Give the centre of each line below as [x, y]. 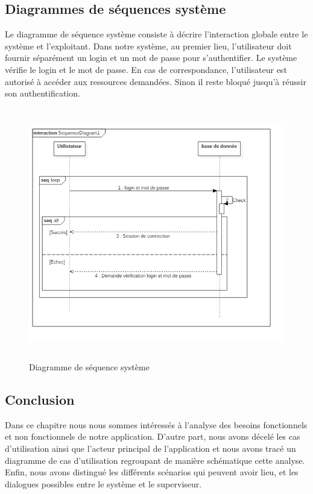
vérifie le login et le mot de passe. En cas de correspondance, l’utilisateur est [146, 69]
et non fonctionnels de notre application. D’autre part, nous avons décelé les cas [153, 436]
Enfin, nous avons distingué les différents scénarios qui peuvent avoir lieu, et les [152, 472]
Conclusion [40, 400]
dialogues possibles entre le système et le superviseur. [103, 483]
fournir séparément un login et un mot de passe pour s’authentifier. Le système [151, 58]
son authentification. [43, 93]
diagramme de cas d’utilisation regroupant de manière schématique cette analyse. [155, 460]
